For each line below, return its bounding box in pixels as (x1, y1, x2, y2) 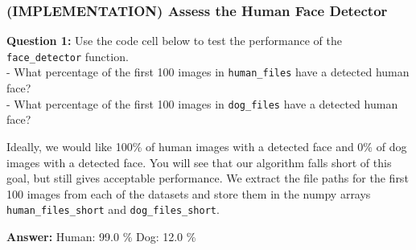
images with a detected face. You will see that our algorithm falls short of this (6, 154, 392, 170)
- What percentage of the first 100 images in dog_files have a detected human (6, 95, 398, 112)
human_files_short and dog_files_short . (6, 201, 220, 218)
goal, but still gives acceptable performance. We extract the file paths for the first (6, 170, 409, 186)
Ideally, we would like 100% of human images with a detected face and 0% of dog (6, 137, 407, 154)
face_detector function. (6, 47, 129, 64)
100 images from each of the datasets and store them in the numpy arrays (6, 185, 371, 202)
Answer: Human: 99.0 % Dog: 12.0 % (6, 228, 196, 244)
